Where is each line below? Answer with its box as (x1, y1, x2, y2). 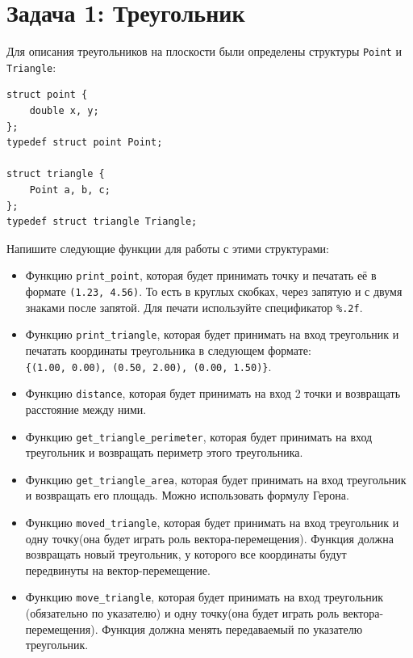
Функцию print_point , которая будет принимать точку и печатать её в (25, 267, 377, 284)
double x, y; (29, 105, 99, 117)
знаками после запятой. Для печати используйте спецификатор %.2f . (25, 298, 363, 315)
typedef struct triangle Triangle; (6, 216, 198, 228)
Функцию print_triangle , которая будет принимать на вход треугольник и (25, 326, 399, 343)
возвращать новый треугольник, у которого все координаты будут (25, 546, 347, 563)
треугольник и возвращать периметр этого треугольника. (25, 444, 303, 461)
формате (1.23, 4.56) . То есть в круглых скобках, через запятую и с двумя (25, 283, 403, 300)
